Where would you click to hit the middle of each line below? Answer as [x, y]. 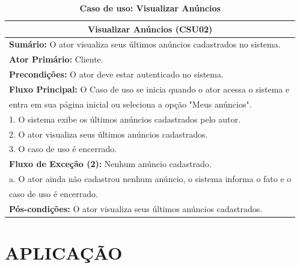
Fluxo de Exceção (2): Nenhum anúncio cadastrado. [110, 164]
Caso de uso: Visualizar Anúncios [150, 8]
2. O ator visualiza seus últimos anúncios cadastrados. [109, 134]
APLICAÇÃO [64, 252]
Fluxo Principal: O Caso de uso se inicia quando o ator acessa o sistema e [149, 89]
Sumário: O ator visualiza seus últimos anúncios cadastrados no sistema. [145, 44]
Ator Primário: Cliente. [56, 59]
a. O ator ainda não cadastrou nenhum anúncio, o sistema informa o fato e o [150, 179]
